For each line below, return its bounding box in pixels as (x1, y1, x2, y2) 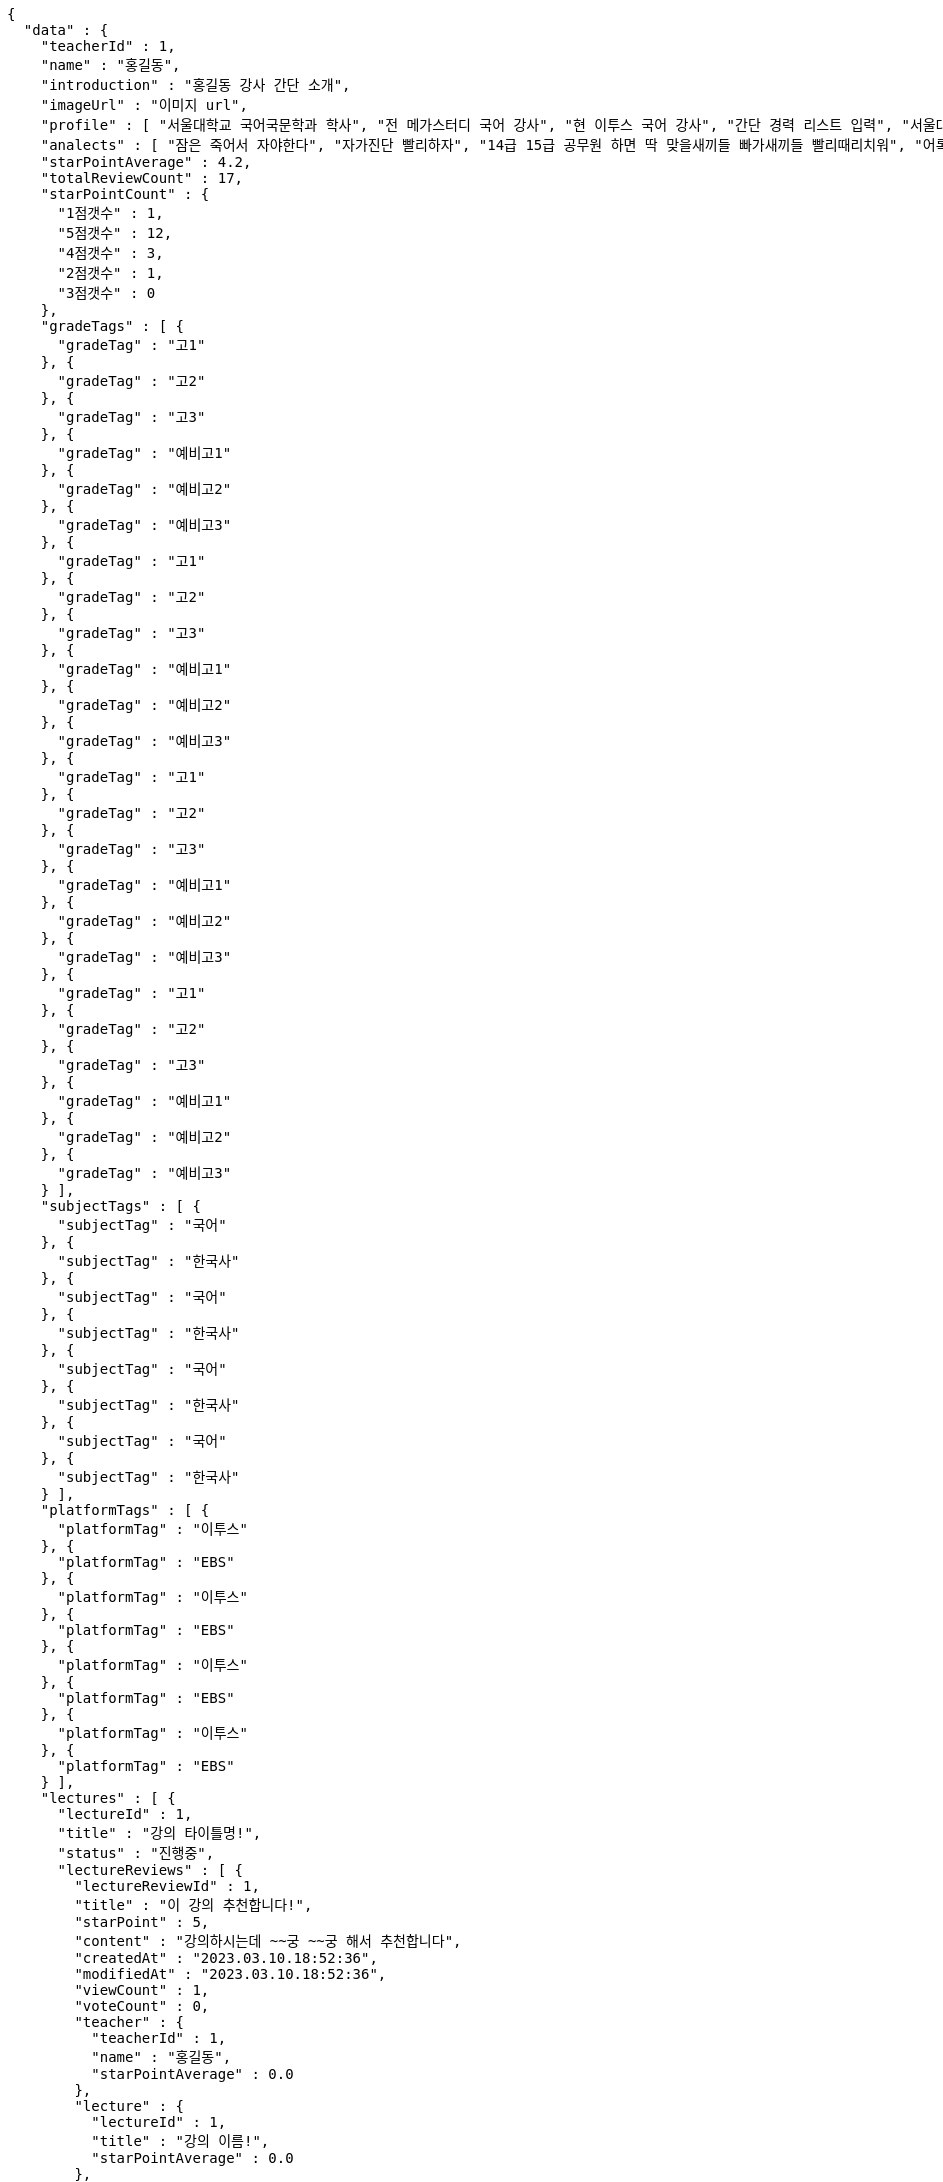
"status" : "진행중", (57, 1845, 215, 1861)
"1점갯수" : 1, (57, 205, 164, 221)
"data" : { (23, 22, 109, 38)
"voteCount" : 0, (74, 1998, 210, 2014)
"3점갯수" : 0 (57, 285, 156, 301)
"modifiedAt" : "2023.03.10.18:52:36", (74, 1966, 387, 1982)
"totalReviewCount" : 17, (40, 170, 244, 186)
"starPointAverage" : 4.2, (40, 154, 252, 170)
